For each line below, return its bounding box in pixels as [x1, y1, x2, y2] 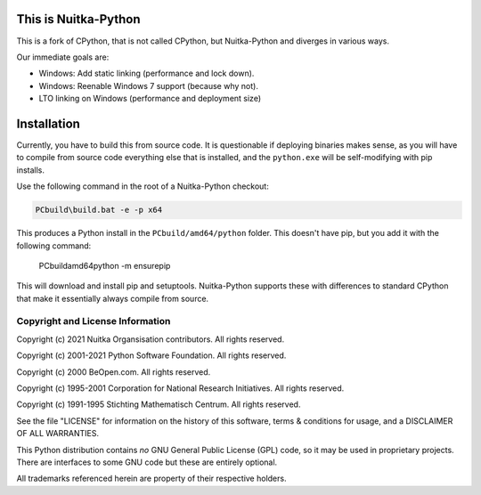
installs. [16, 165, 45, 175]
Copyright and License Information [16, 315, 171, 328]
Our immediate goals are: [16, 52, 110, 62]
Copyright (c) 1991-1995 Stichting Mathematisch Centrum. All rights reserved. [16, 399, 301, 410]
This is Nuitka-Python [16, 12, 142, 27]
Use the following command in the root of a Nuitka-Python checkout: [16, 181, 269, 191]
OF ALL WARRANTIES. [16, 428, 100, 439]
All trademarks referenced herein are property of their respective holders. [16, 473, 287, 484]
